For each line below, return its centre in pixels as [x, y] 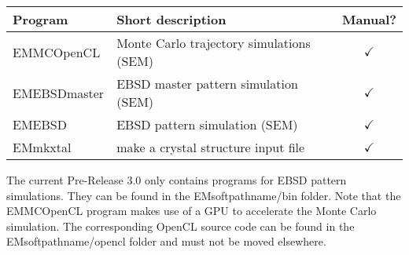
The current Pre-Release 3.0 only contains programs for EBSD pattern [177, 180]
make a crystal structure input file [211, 147]
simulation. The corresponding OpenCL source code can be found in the [181, 226]
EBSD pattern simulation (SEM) [207, 124]
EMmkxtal [42, 147]
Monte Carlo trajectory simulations [214, 43]
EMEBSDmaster [59, 93]
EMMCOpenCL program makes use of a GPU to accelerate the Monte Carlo [192, 211]
